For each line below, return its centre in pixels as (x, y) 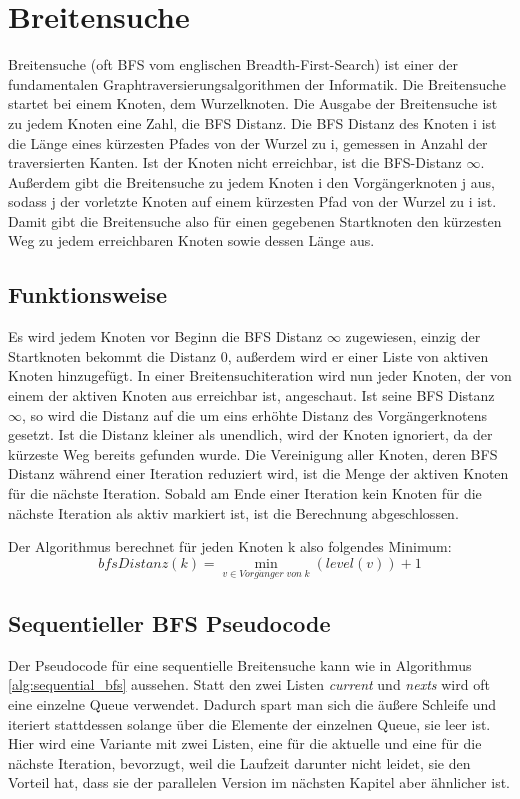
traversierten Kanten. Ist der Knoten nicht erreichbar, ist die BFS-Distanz (235, 162)
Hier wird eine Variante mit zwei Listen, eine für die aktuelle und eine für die (245, 743)
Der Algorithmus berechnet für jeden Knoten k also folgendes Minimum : (230, 546)
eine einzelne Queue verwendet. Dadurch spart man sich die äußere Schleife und (252, 703)
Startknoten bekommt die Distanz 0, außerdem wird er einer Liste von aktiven (248, 355)
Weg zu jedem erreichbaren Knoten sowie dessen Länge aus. (191, 240)
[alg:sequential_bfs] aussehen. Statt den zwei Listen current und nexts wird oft (249, 684)
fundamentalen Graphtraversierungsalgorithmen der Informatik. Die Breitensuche (257, 83)
